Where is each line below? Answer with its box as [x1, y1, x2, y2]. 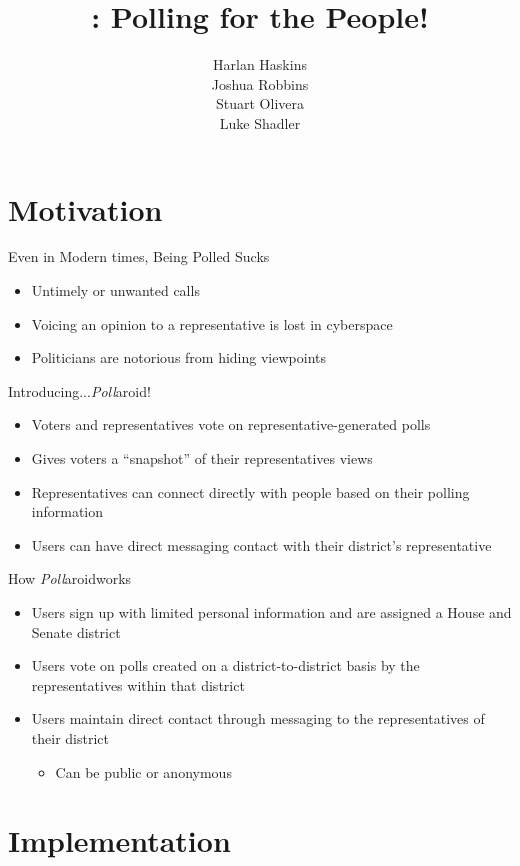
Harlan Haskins [213, 54, 307, 75]
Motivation [8, 188, 163, 229]
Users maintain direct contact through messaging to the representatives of [31, 708, 485, 729]
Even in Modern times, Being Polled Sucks [8, 246, 270, 267]
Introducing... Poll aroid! [8, 380, 151, 401]
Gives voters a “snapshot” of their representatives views [31, 448, 373, 468]
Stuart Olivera [216, 93, 304, 114]
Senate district [31, 621, 121, 642]
